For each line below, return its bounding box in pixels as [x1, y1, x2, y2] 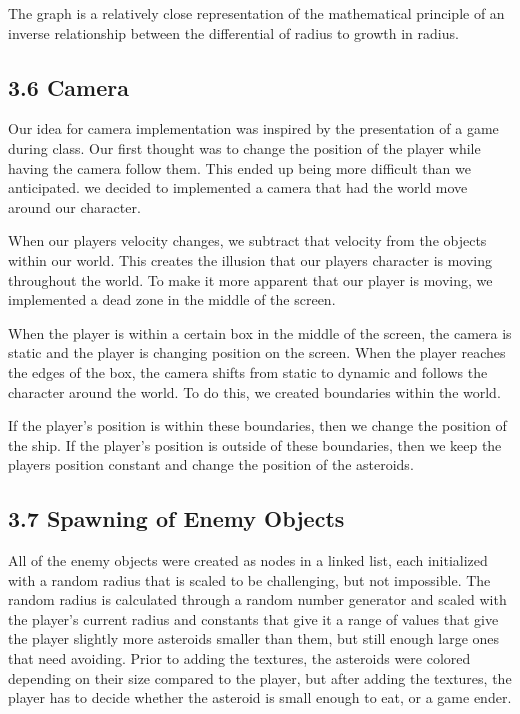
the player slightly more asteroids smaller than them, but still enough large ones [8, 628, 500, 649]
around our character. [8, 196, 141, 217]
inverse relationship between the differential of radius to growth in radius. [8, 22, 459, 43]
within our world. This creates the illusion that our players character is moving [8, 249, 493, 270]
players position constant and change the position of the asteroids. [8, 454, 414, 475]
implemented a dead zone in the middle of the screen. [8, 289, 336, 310]
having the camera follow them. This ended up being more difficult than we [8, 157, 471, 178]
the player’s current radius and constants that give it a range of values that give [8, 608, 499, 629]
